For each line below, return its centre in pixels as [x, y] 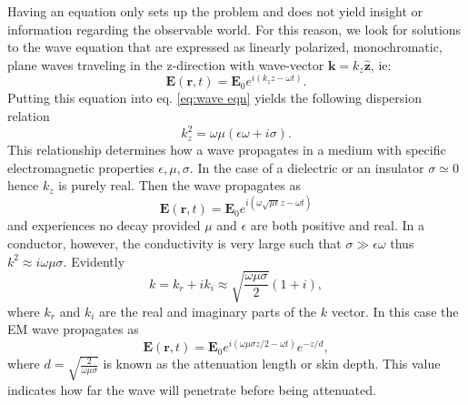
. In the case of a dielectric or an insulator [307, 167]
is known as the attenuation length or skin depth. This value [272, 364]
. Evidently [94, 261]
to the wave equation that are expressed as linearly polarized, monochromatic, [225, 47]
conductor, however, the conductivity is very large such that [174, 243]
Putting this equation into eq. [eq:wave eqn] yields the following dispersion [214, 98]
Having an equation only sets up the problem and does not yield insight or [215, 11]
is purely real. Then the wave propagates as [179, 185]
